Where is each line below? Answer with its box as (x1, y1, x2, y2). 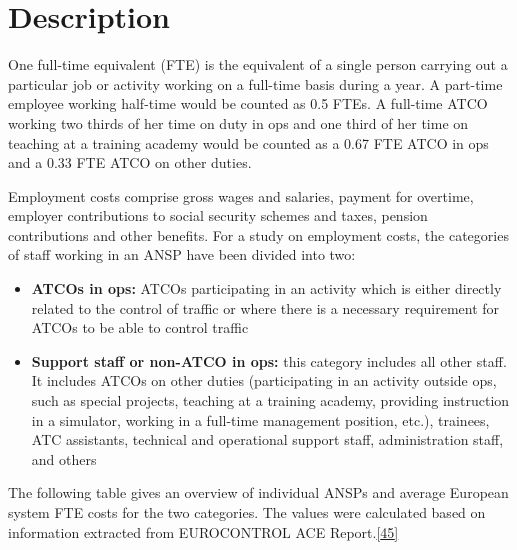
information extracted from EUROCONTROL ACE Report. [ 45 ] (8, 521, 399, 542)
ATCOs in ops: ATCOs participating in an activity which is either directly (31, 278, 502, 299)
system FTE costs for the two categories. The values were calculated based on (8, 502, 486, 522)
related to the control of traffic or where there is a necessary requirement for (31, 297, 500, 318)
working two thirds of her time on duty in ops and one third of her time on (8, 112, 469, 133)
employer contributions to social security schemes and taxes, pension (8, 205, 428, 226)
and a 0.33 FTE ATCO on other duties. (8, 152, 252, 173)
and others (31, 448, 97, 469)
